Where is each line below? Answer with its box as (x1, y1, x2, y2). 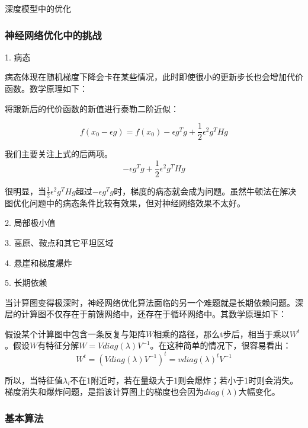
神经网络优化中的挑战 (5, 27, 102, 42)
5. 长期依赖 (5, 276, 47, 289)
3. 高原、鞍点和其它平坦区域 (5, 236, 114, 248)
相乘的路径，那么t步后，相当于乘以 (153, 327, 290, 340)
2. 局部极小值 (5, 216, 56, 229)
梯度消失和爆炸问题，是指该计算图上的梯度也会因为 (5, 385, 204, 398)
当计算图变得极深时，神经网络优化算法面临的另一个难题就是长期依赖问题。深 (5, 296, 303, 308)
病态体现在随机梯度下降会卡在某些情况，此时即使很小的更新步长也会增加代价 (5, 71, 303, 83)
